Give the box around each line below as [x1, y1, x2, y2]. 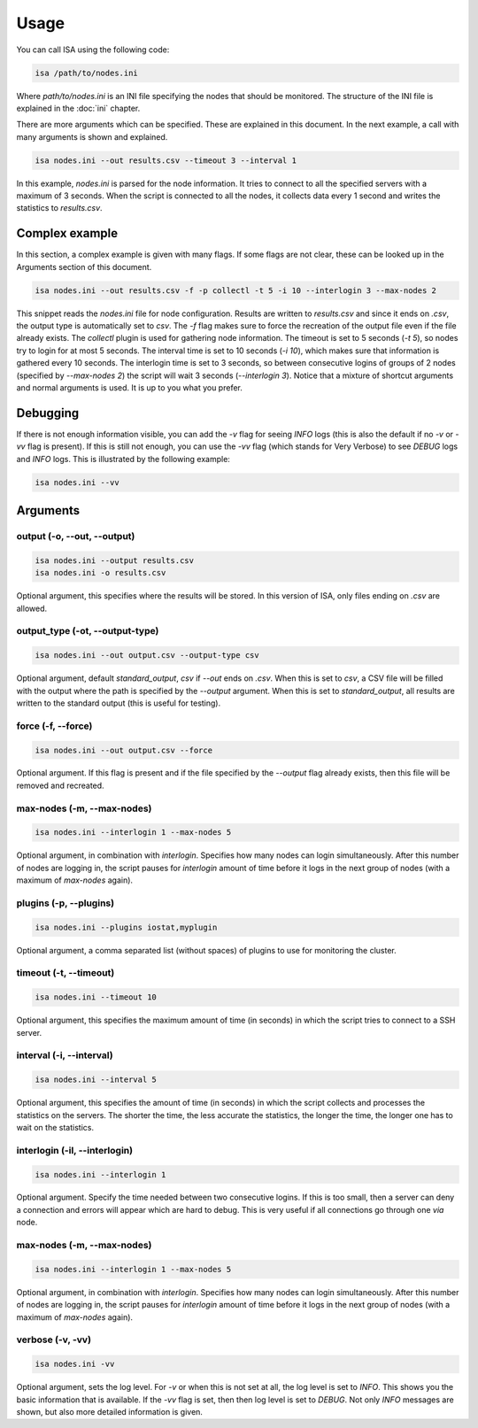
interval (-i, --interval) [16, 1049, 114, 1061]
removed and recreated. [16, 780, 105, 791]
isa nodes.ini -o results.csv [35, 567, 166, 578]
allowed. [16, 603, 48, 614]
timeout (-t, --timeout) [16, 967, 115, 979]
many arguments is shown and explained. [16, 131, 168, 142]
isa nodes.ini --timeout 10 [35, 992, 157, 1002]
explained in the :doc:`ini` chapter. [16, 103, 141, 113]
